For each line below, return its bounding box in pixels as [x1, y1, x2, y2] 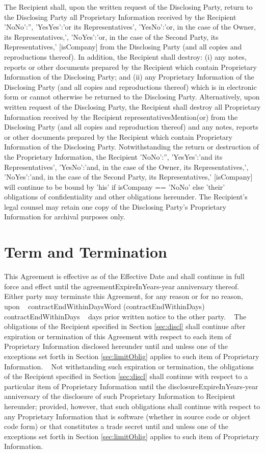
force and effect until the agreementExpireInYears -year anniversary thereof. [4, 281, 240, 291]
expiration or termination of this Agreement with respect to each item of [4, 331, 231, 341]
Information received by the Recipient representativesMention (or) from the [4, 111, 238, 122]
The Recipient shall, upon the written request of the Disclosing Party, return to [4, 2, 253, 12]
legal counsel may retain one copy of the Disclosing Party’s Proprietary [4, 201, 226, 212]
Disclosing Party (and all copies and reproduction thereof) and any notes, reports [4, 121, 258, 132]
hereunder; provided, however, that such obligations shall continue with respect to [4, 400, 260, 411]
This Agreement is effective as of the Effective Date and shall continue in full [4, 271, 245, 282]
